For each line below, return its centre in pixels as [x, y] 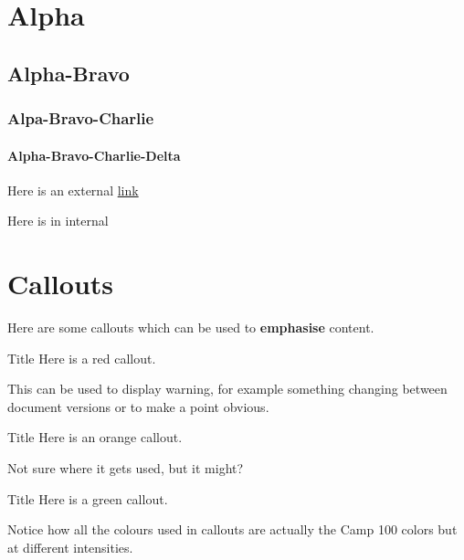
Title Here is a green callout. [88, 498]
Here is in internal [58, 221]
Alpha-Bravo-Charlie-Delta [94, 155]
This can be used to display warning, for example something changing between [227, 389]
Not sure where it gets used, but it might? [126, 468]
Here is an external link [73, 190]
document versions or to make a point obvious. [138, 406]
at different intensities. [70, 547]
